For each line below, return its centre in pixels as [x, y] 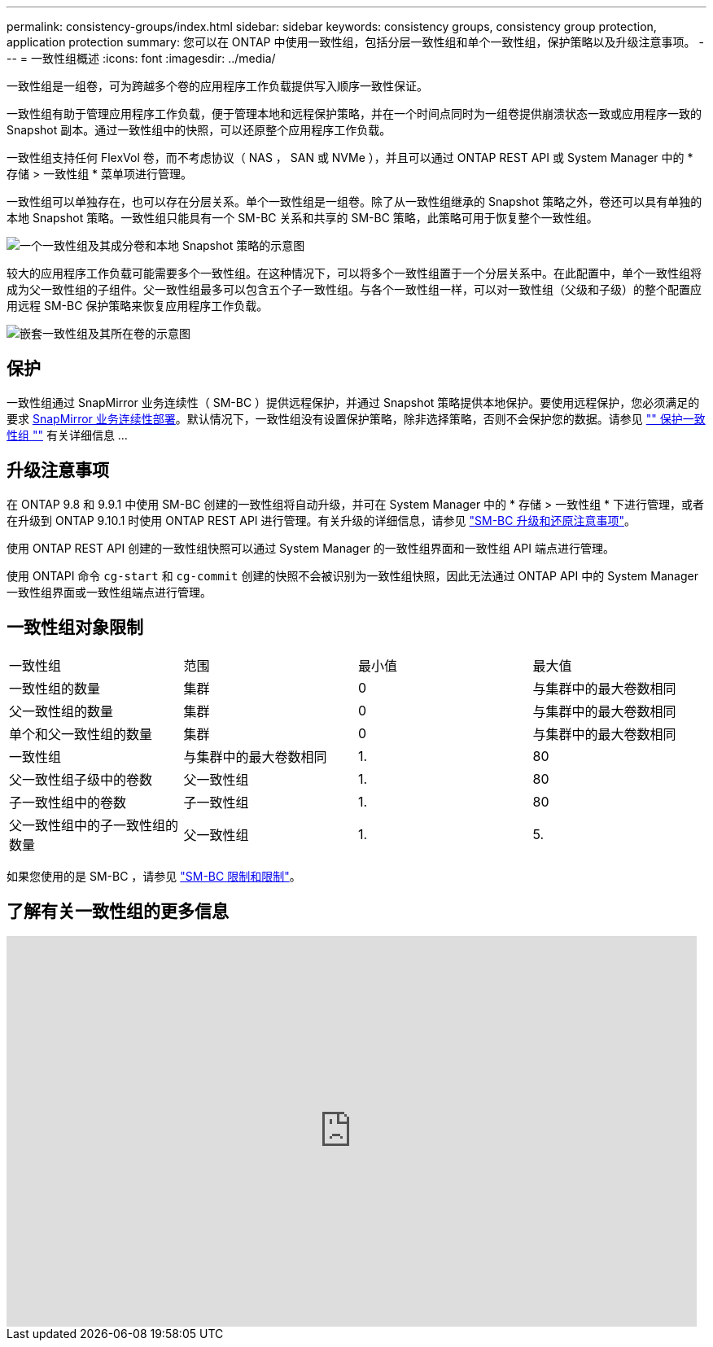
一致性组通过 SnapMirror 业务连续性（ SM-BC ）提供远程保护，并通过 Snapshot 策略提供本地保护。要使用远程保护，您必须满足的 [353, 402]
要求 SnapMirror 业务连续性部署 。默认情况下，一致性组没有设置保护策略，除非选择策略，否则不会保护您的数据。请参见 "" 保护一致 [356, 418]
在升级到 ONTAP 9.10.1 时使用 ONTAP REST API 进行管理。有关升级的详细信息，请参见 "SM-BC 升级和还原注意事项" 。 [321, 520]
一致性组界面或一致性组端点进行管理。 [109, 592]
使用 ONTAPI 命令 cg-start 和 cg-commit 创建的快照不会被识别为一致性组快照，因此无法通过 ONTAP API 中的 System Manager [352, 575]
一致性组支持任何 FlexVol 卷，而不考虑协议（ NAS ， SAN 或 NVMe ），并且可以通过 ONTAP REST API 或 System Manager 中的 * [350, 157]
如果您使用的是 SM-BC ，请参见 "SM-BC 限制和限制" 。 [154, 876]
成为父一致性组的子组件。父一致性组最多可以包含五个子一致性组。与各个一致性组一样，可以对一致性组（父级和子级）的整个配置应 [354, 289]
